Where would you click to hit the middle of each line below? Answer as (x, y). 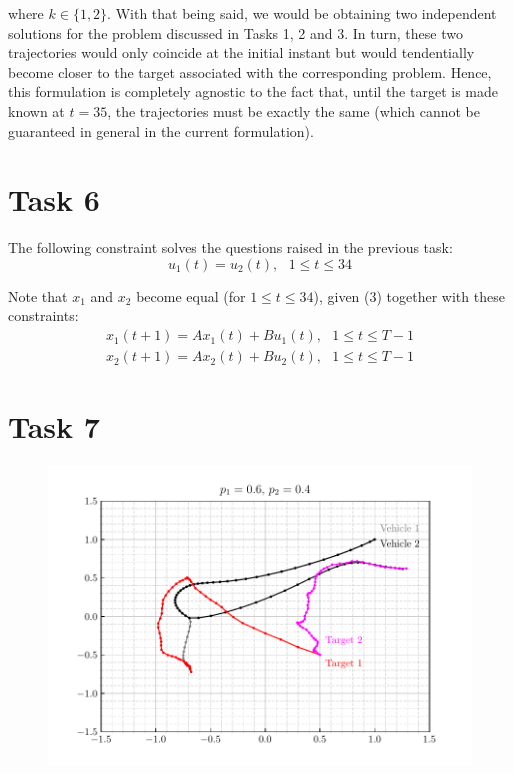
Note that (38, 295)
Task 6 (54, 199)
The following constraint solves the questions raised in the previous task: (230, 247)
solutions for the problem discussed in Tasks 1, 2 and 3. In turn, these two (235, 32)
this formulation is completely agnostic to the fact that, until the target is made (253, 91)
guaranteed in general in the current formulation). (161, 130)
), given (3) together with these (409, 295)
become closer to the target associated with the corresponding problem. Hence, (250, 71)
